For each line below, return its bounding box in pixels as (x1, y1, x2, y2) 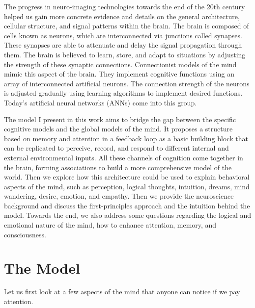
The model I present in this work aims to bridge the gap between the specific (4, 114, 236, 124)
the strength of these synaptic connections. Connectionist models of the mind (4, 59, 237, 69)
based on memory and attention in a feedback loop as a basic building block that (4, 133, 248, 143)
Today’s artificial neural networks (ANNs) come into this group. (4, 97, 197, 107)
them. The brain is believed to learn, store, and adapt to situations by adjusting (4, 49, 246, 59)
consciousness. (4, 229, 46, 239)
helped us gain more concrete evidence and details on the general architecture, (4, 11, 240, 21)
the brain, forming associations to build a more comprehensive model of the (4, 162, 232, 172)
